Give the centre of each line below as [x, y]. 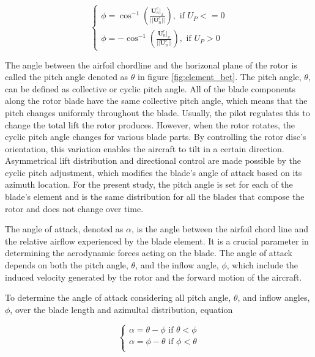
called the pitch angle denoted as [67, 77]
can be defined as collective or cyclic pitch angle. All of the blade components [150, 88]
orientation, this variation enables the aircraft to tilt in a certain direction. [145, 148]
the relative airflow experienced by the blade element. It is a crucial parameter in [157, 241]
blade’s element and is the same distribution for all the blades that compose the [155, 197]
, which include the [262, 265]
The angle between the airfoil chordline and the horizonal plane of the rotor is [151, 64]
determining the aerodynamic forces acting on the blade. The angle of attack [149, 253]
